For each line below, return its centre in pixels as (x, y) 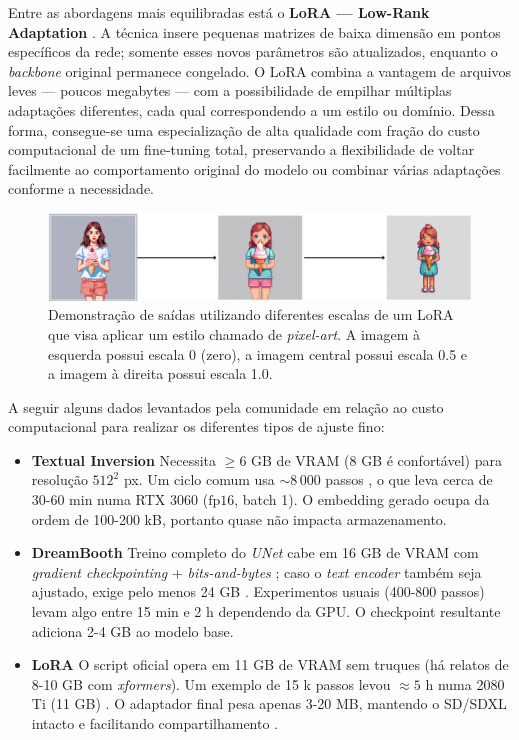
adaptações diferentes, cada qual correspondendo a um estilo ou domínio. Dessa (251, 109)
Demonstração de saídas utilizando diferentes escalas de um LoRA (251, 314)
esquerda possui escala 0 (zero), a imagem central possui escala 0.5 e (258, 353)
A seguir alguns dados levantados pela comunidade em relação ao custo (226, 406)
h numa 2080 (465, 683)
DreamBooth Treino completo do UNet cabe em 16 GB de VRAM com (255, 552)
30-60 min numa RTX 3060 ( (120, 499)
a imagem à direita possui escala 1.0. (160, 373)
